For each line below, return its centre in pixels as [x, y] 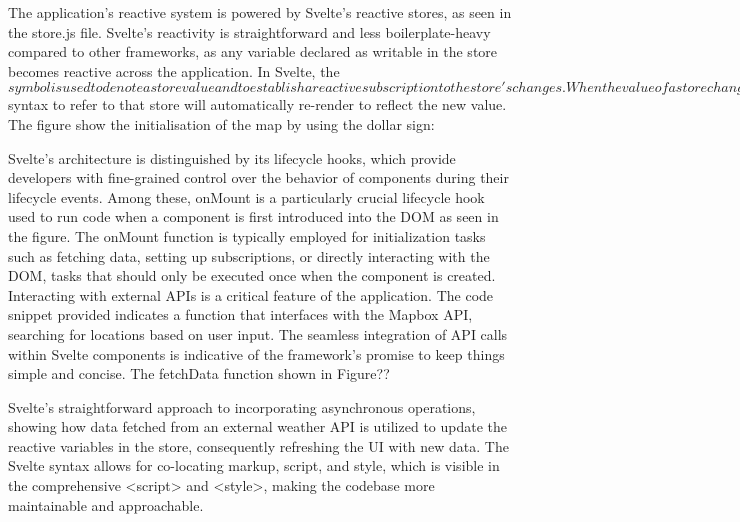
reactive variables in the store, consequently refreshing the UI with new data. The [258, 445]
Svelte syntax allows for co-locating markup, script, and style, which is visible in [254, 465]
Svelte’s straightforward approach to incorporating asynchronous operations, [242, 406]
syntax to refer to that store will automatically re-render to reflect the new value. [257, 104]
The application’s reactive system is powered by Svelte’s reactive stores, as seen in [260, 12]
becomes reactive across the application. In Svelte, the [174, 70]
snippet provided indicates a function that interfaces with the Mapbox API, [240, 314]
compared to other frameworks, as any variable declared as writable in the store [253, 51]
